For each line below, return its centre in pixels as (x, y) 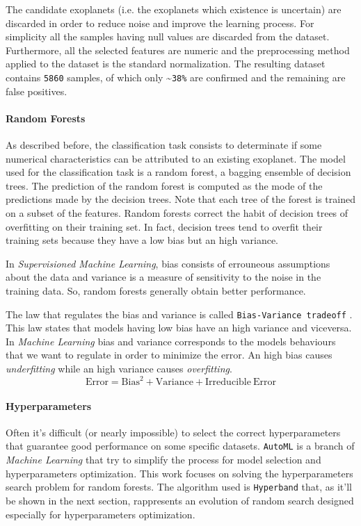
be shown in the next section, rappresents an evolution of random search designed (180, 500)
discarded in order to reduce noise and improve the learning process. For (160, 23)
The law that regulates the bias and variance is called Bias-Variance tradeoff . (179, 314)
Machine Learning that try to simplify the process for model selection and (163, 460)
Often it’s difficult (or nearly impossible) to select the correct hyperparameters (173, 432)
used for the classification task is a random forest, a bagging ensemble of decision (178, 172)
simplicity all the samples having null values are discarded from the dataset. (168, 36)
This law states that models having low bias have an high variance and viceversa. (179, 328)
